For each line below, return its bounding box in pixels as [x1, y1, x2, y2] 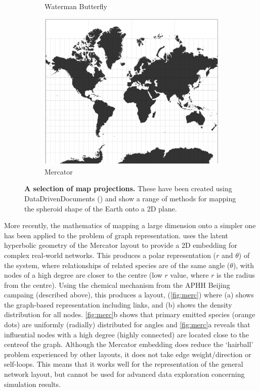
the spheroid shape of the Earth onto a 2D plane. [24, 203, 177, 213]
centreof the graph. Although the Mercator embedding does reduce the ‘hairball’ [4, 339, 253, 350]
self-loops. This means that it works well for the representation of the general [4, 359, 243, 369]
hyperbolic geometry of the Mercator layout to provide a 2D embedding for [4, 240, 237, 250]
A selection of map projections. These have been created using [24, 183, 232, 194]
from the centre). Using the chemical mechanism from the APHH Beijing [4, 279, 230, 290]
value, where [170, 270, 209, 280]
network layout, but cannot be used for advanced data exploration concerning [4, 369, 245, 379]
